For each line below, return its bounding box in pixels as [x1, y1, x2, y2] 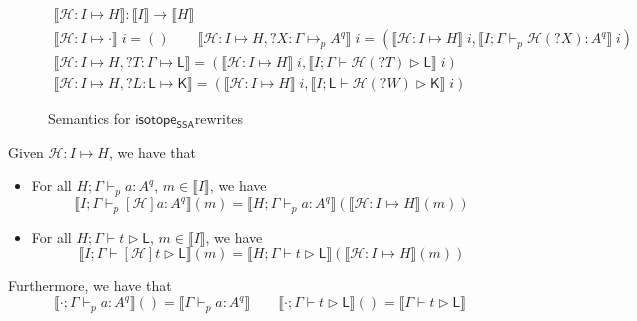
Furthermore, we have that [8, 275, 172, 296]
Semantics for [48, 108, 131, 129]
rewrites [194, 108, 244, 129]
